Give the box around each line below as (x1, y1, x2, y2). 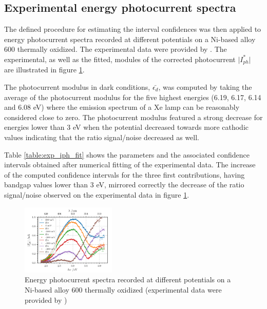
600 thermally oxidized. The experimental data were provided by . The (4, 44, 227, 54)
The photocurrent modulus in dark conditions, (4, 82, 150, 92)
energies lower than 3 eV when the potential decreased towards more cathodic (4, 122, 249, 132)
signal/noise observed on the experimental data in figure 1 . (4, 189, 189, 200)
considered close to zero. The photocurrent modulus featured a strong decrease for (4, 111, 263, 122)
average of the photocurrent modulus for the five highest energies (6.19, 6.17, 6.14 (4, 91, 261, 102)
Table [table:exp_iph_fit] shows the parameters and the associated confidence (4, 149, 250, 160)
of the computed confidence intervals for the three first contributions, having (4, 169, 245, 180)
